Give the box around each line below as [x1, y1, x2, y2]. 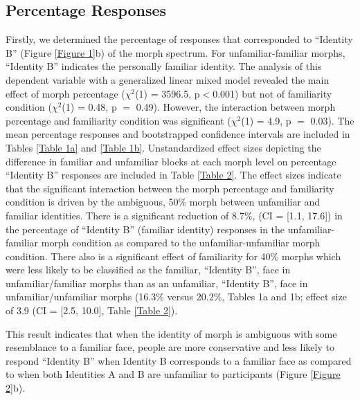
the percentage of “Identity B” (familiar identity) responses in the [6, 221, 285, 236]
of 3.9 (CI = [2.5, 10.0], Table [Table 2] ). [6, 303, 178, 318]
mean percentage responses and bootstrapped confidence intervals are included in [6, 127, 350, 141]
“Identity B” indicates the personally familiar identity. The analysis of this [6, 59, 322, 73]
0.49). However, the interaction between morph [136, 100, 336, 114]
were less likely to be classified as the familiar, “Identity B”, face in [6, 262, 291, 277]
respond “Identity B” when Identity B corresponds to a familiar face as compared [6, 353, 352, 367]
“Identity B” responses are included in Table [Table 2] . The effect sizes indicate [6, 167, 341, 182]
